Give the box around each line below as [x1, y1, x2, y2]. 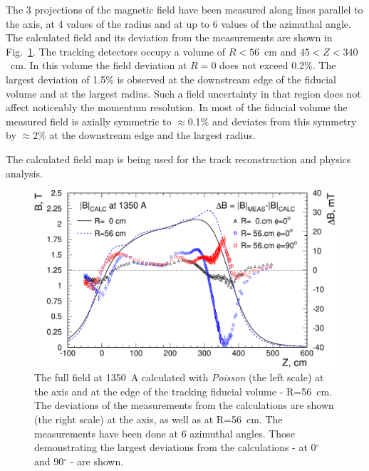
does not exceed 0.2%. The [219, 58, 336, 73]
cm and [264, 43, 297, 58]
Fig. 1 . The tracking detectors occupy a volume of [6, 43, 225, 58]
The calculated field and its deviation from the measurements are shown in [6, 30, 333, 45]
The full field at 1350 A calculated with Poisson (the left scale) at [34, 370, 324, 385]
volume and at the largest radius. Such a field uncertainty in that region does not [6, 86, 361, 100]
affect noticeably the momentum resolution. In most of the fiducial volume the [6, 100, 348, 115]
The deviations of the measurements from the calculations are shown [34, 398, 334, 413]
